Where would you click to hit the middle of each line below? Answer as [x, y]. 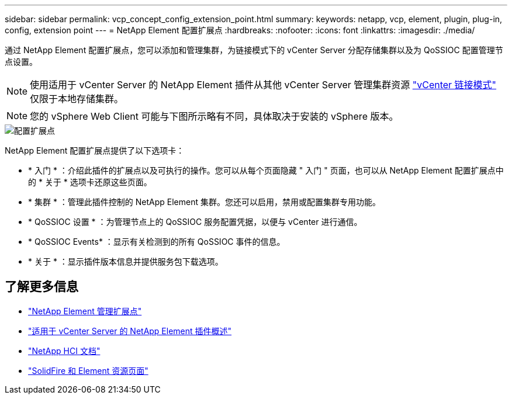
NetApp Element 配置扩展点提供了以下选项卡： [95, 150]
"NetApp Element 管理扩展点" [85, 311]
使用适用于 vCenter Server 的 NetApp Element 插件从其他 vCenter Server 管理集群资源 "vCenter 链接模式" [263, 85]
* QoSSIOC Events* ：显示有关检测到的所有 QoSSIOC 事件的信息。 [157, 242]
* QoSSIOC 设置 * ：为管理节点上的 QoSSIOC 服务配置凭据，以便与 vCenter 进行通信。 [195, 222]
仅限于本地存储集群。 [77, 99]
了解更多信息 [41, 287]
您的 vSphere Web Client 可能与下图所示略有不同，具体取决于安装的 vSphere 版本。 [214, 116]
